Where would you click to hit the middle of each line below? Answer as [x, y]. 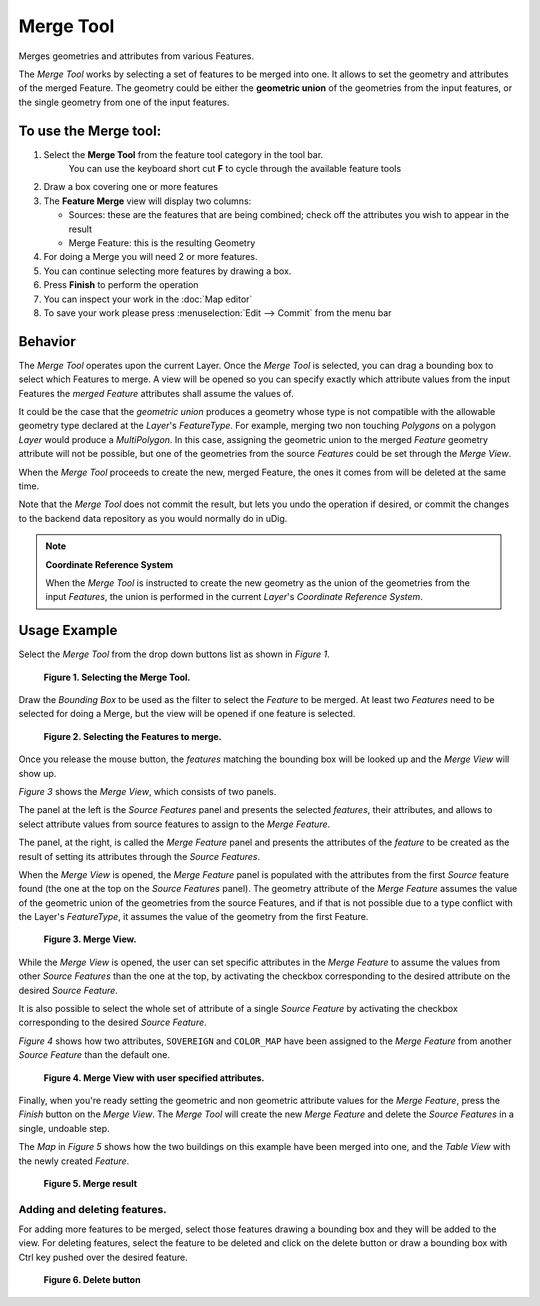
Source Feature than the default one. [94, 1055]
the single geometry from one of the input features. [124, 102]
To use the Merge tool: [90, 130]
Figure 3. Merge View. [90, 939]
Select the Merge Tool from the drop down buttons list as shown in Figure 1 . [174, 654]
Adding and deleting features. [92, 1209]
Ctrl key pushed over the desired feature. [103, 1257]
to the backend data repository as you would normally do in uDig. [153, 518]
